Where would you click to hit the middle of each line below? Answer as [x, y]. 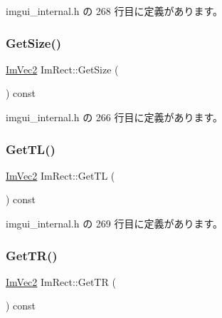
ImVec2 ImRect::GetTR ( [61, 281]
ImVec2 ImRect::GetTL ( [60, 175]
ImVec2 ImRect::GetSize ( [62, 69]
